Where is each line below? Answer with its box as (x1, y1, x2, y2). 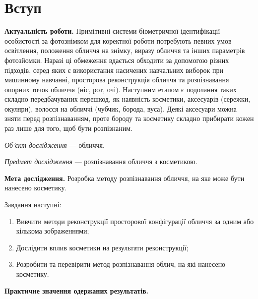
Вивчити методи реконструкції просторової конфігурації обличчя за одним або (16, 216, 254, 226)
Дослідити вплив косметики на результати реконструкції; (16, 242, 189, 252)
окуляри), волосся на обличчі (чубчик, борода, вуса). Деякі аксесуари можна (4, 103, 237, 114)
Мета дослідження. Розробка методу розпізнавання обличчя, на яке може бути (4, 173, 245, 183)
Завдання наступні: (4, 199, 62, 210)
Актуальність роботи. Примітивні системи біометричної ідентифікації (4, 26, 220, 36)
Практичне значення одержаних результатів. (4, 285, 149, 296)
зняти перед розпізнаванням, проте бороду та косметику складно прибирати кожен (4, 113, 254, 123)
